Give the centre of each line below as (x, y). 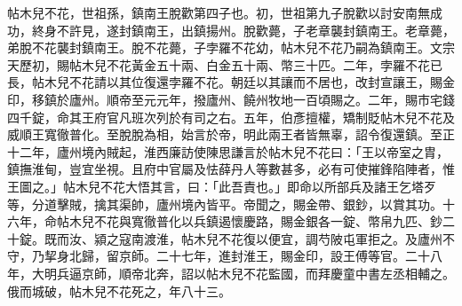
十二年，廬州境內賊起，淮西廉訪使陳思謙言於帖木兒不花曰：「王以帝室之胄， (228, 151)
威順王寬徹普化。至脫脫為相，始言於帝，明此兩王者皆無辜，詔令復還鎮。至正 (231, 134)
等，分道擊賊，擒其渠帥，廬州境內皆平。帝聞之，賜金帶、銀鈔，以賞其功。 (225, 204)
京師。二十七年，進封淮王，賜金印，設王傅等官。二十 (274, 256)
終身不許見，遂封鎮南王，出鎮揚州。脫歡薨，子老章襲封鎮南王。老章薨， (243, 30)
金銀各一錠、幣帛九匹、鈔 (367, 221)
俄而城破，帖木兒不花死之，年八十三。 (119, 290)
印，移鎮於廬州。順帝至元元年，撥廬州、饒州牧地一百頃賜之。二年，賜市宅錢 (231, 99)
